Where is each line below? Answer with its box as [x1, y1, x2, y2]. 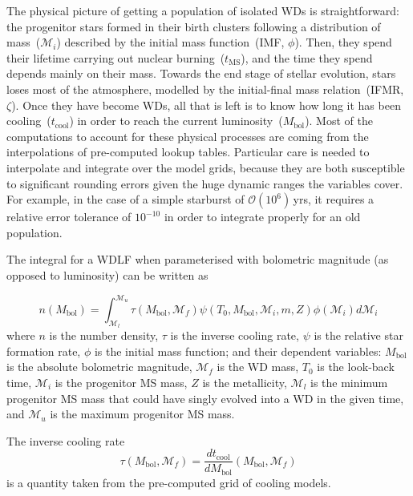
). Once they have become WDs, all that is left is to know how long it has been [11, 96, 401, 113]
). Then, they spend [294, 34, 392, 50]
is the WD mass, [217, 358, 299, 375]
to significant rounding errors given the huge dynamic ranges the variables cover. [6, 175, 403, 192]
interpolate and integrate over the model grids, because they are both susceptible [6, 159, 405, 175]
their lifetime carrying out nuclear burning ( [6, 49, 225, 66]
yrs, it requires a [293, 191, 375, 208]
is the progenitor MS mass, [55, 373, 188, 390]
